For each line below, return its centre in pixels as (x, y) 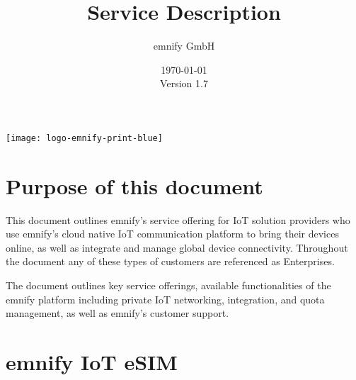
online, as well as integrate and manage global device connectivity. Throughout (177, 247)
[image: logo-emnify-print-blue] (84, 138)
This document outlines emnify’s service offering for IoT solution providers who (178, 219)
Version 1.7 (184, 83)
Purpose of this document (134, 185)
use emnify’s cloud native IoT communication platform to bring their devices (172, 234)
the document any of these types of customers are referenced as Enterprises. (170, 261)
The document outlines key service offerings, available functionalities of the (168, 285)
